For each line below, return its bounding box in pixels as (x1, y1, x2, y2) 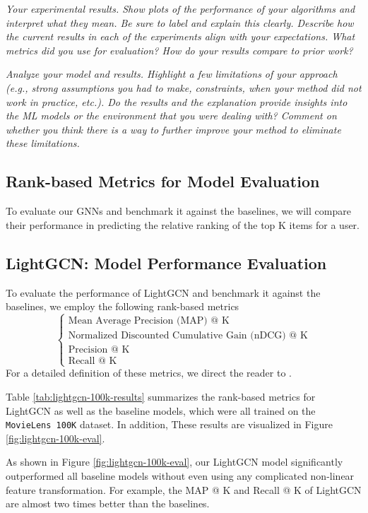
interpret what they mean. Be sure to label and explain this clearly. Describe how (6, 15, 354, 30)
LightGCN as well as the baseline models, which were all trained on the (6, 403, 316, 418)
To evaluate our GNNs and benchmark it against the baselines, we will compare (6, 204, 351, 218)
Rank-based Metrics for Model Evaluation (6, 170, 320, 192)
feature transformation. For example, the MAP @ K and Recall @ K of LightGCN (6, 482, 362, 497)
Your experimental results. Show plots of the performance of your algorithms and (6, 1, 355, 16)
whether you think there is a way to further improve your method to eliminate (6, 122, 341, 136)
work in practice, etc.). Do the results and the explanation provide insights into (6, 94, 348, 109)
